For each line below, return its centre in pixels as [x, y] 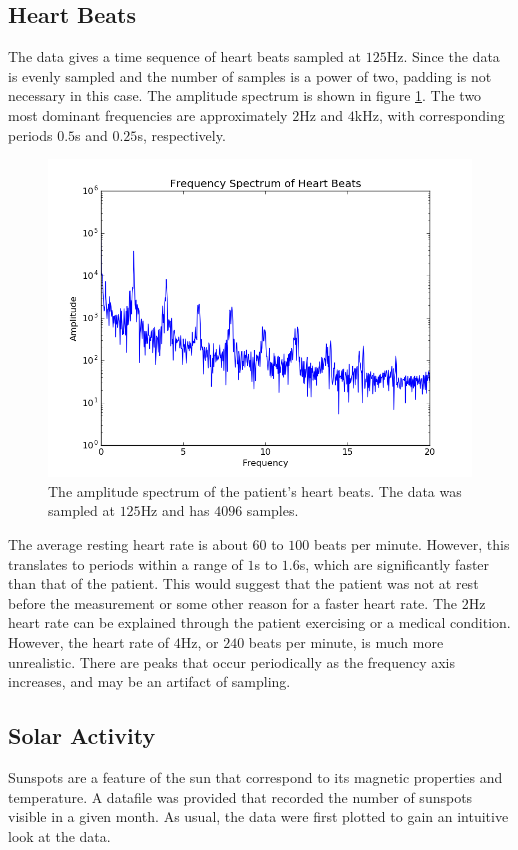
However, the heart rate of [89, 641]
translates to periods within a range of [125, 563]
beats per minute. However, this [411, 543]
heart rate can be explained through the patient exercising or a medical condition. [259, 622]
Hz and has [175, 510]
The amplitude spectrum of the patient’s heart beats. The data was [255, 490]
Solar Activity [82, 735]
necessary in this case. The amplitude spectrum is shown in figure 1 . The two [245, 95]
